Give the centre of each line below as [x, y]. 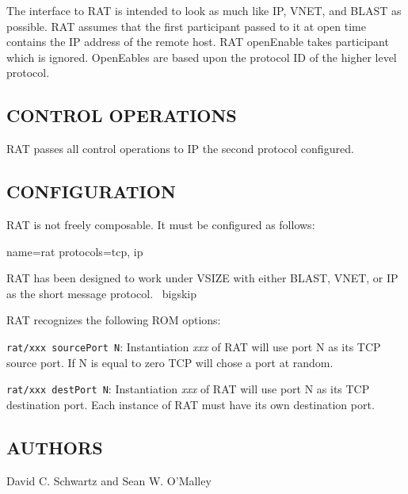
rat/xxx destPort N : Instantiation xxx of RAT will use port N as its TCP [188, 389]
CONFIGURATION [91, 191]
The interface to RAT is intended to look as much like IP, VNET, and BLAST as [204, 10]
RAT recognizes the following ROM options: [114, 320]
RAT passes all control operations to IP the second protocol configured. [180, 149]
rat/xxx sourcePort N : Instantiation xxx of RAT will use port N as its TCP [194, 346]
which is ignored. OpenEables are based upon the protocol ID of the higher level [202, 57]
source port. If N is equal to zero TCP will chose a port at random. [170, 362]
